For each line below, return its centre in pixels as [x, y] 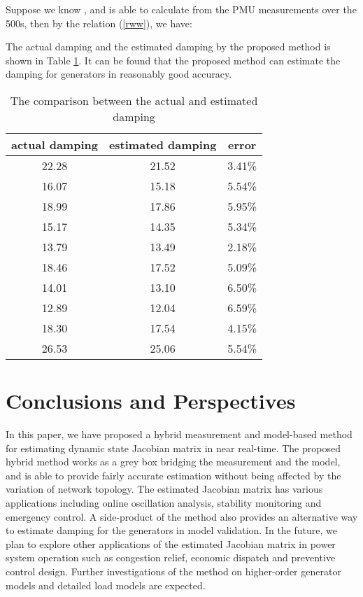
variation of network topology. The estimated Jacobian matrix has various [164, 489]
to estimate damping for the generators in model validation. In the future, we [171, 530]
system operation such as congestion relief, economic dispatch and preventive [171, 557]
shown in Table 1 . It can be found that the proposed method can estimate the [173, 60]
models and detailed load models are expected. [106, 585]
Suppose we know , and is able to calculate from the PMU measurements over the [181, 9]
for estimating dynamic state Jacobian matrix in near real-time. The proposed [173, 448]
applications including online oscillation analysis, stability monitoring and [164, 503]
